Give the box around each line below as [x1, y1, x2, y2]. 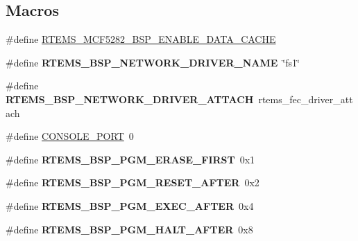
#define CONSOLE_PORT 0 [6, 129, 134, 143]
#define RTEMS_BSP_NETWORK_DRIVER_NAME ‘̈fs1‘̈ [6, 55, 300, 69]
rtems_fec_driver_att [258, 91, 353, 106]
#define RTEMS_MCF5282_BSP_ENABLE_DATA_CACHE [6, 32, 276, 46]
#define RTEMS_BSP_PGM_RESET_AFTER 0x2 [6, 175, 259, 190]
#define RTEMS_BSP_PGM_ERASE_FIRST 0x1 [6, 152, 255, 166]
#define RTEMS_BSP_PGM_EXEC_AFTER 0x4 [6, 198, 254, 213]
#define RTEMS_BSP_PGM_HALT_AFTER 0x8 [6, 222, 253, 236]
